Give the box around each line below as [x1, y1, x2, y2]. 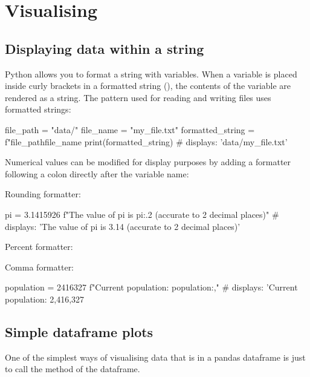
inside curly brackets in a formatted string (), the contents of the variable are [5, 79, 291, 92]
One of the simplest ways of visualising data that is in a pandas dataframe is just [5, 350, 306, 363]
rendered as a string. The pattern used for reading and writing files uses [5, 91, 271, 103]
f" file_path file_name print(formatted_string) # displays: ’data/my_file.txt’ [5, 135, 288, 148]
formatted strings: [5, 103, 71, 116]
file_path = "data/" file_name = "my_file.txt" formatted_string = [5, 123, 255, 136]
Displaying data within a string [5, 39, 204, 57]
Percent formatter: [5, 240, 73, 253]
